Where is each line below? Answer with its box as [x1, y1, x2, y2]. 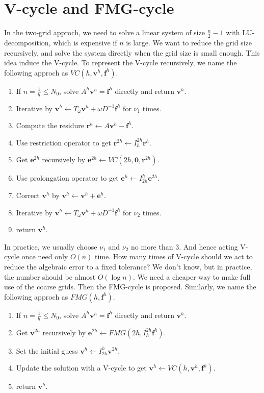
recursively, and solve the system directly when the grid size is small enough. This [4, 47, 260, 58]
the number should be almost [4, 271, 96, 282]
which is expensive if [53, 37, 117, 47]
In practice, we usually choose [4, 241, 97, 252]
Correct [16, 189, 40, 200]
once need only [21, 251, 68, 262]
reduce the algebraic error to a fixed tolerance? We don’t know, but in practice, [4, 261, 252, 272]
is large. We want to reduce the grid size [126, 37, 252, 47]
